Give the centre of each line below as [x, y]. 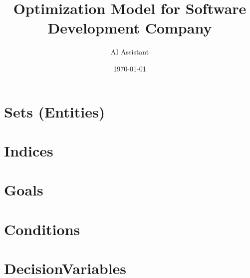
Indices [29, 150]
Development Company [130, 28]
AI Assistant [130, 52]
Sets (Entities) [55, 111]
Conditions [42, 229]
